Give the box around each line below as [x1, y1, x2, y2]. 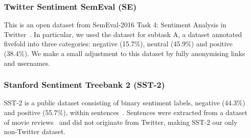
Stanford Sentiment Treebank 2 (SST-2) [4, 79, 165, 91]
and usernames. [4, 58, 50, 68]
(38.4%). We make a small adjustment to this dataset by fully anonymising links [4, 48, 245, 58]
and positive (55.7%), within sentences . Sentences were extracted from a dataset [4, 107, 248, 117]
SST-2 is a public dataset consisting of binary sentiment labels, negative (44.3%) [4, 98, 246, 108]
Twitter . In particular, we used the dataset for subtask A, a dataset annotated [4, 29, 242, 39]
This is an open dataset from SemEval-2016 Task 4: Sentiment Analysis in [4, 20, 227, 30]
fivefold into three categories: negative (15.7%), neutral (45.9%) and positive [4, 39, 233, 49]
